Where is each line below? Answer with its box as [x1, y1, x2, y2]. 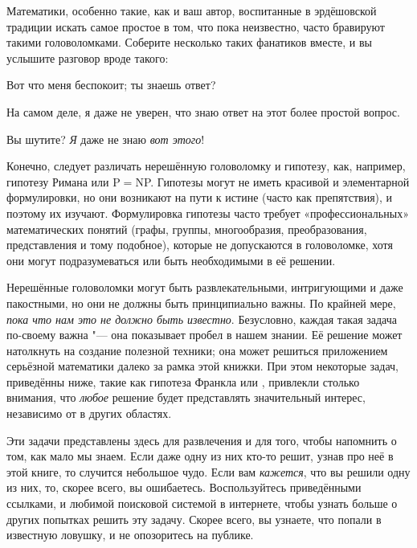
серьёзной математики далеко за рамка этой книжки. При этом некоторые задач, [6, 358, 399, 374]
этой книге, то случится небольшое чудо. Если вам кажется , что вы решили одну [6, 463, 411, 480]
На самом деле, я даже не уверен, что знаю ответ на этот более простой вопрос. [6, 103, 400, 120]
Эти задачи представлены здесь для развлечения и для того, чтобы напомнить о [6, 431, 397, 448]
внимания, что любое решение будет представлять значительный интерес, [6, 389, 366, 406]
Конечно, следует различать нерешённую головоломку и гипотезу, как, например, [6, 157, 406, 174]
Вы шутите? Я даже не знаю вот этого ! [6, 130, 205, 147]
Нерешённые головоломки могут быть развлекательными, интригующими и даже [6, 279, 403, 296]
